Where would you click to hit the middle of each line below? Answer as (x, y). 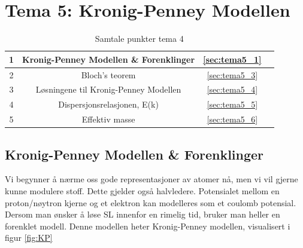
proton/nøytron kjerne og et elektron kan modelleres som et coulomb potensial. (151, 202)
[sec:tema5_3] (232, 74)
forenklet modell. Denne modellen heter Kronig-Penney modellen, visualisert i (148, 226)
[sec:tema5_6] (232, 119)
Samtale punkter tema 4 (139, 39)
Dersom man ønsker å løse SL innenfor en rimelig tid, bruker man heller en (143, 214)
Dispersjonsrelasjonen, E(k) (108, 104)
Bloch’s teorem (108, 74)
